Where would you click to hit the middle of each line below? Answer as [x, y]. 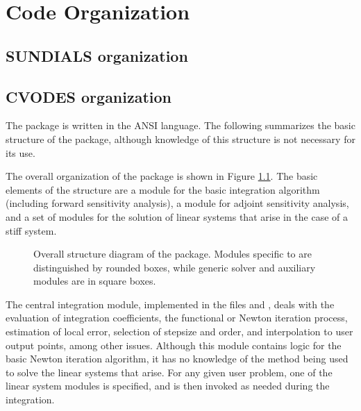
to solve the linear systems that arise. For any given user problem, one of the [169, 372]
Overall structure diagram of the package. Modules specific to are [173, 254]
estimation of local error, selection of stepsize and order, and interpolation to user [179, 332]
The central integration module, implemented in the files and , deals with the [170, 304]
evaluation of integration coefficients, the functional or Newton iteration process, [177, 318]
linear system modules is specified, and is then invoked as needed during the [168, 386]
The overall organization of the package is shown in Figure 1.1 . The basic [162, 176]
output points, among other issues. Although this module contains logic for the [174, 345]
